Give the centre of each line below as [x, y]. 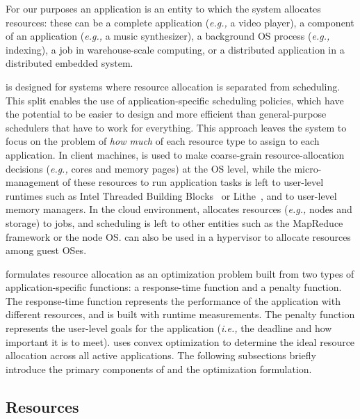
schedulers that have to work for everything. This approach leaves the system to [176, 127]
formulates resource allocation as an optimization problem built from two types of [180, 273]
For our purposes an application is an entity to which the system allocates [163, 8]
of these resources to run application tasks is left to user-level [193, 182]
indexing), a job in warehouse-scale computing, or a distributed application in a [175, 49]
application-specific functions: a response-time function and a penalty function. [174, 287]
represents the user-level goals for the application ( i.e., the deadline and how [169, 328]
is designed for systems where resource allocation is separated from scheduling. [173, 86]
